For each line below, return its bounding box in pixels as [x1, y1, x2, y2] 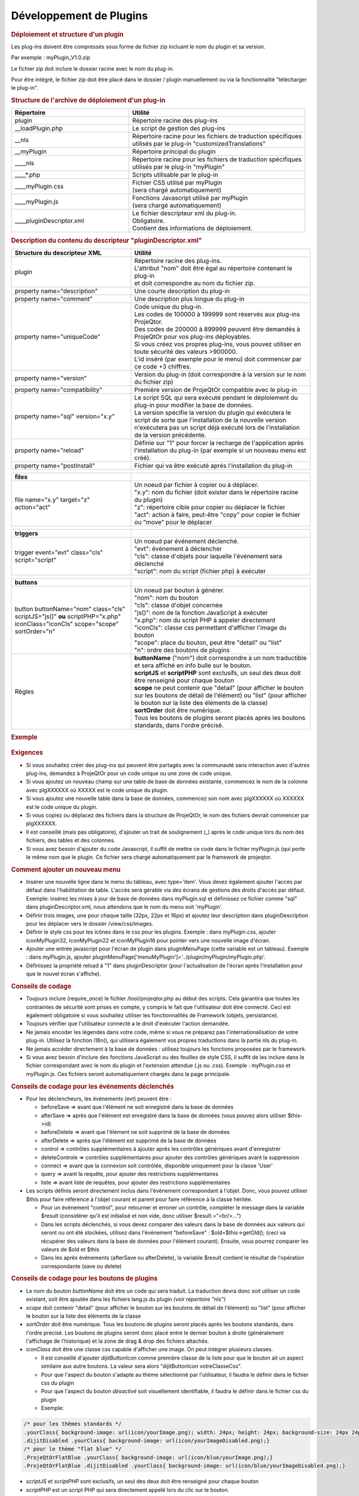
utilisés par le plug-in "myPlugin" [132, 163, 225, 171]
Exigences [11, 749, 43, 757]
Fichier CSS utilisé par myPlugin [132, 178, 223, 187]
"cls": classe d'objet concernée [134, 601, 223, 610]
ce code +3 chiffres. [134, 363, 191, 371]
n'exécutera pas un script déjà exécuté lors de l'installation [134, 424, 300, 432]
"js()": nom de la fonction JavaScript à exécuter [134, 609, 269, 617]
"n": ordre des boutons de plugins [134, 646, 230, 655]
